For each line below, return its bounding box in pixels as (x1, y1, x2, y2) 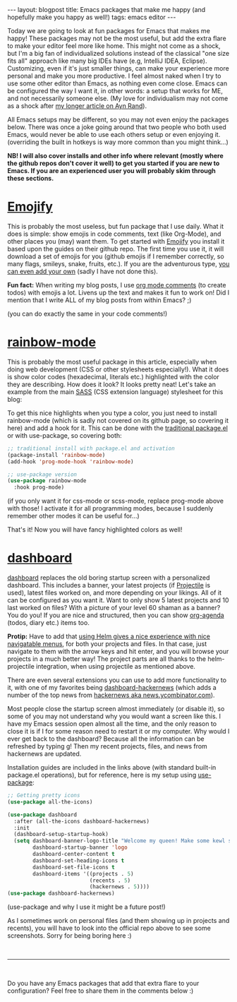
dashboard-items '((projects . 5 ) (32, 870, 134, 877)
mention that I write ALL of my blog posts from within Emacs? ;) (7, 295, 192, 304)
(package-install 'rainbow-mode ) (7, 451, 106, 458)
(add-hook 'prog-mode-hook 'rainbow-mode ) (7, 458, 134, 465)
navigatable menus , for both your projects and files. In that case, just (7, 640, 207, 648)
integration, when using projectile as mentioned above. (36, 662, 196, 671)
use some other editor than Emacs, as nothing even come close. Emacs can (7, 79, 228, 88)
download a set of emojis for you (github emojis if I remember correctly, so (7, 252, 224, 261)
